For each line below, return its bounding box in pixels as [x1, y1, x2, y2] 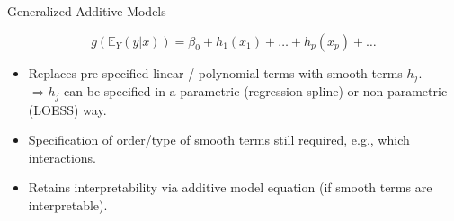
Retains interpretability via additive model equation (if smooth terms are [28, 178, 432, 197]
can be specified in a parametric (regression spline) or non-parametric [64, 82, 448, 101]
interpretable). [28, 195, 108, 214]
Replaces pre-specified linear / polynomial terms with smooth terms [28, 63, 403, 82]
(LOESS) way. [28, 100, 107, 119]
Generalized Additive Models [7, 2, 166, 20]
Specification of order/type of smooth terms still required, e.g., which [28, 130, 410, 149]
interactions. [28, 147, 96, 166]
